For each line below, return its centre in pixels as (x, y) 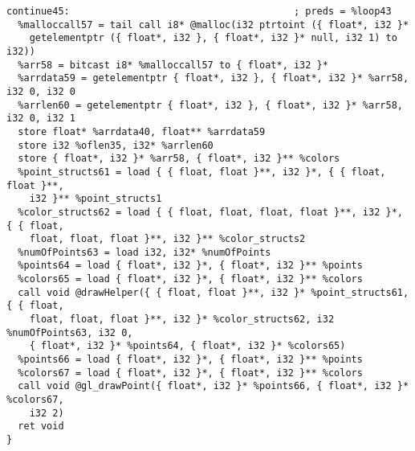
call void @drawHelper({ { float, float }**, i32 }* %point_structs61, (214, 292)
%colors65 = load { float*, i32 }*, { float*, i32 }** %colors (190, 279)
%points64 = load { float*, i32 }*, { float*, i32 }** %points (190, 266)
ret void (41, 426)
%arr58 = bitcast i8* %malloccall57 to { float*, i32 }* (173, 65)
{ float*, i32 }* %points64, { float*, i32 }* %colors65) (187, 346)
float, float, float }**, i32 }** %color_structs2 (167, 239)
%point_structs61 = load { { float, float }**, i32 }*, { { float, (202, 172)
